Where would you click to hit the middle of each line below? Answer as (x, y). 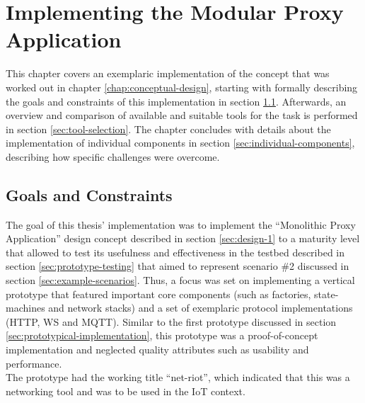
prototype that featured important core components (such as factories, (158, 294)
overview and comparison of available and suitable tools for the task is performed (182, 115)
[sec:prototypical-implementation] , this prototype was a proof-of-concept (162, 335)
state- (326, 294)
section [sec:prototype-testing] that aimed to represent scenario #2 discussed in (178, 266)
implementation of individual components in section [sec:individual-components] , (180, 143)
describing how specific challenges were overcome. (113, 156)
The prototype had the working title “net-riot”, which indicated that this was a (178, 377)
